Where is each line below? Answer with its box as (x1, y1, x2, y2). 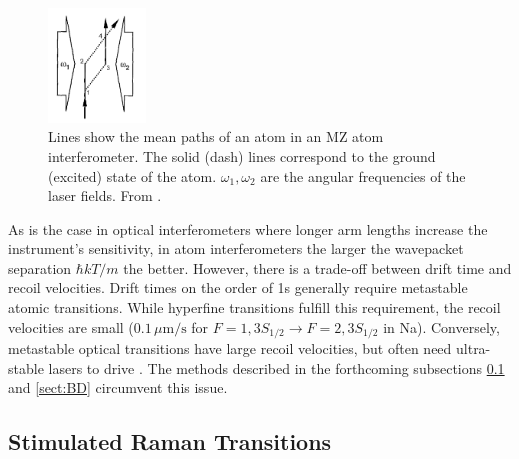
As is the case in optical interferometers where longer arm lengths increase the (8, 218, 488, 239)
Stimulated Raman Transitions (8, 426, 332, 457)
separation (8, 257, 72, 278)
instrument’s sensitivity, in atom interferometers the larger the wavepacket (8, 238, 464, 259)
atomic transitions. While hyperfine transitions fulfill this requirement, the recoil (8, 297, 501, 318)
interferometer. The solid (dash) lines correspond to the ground (48, 145, 436, 166)
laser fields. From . (48, 185, 162, 206)
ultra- (456, 338, 491, 359)
